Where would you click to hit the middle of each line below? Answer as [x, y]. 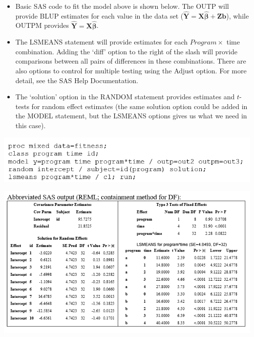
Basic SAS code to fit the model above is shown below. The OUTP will [122, 6]
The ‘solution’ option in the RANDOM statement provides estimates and [125, 97]
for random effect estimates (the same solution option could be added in [139, 106]
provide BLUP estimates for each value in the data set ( [99, 15]
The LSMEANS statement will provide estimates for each [102, 42]
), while [238, 15]
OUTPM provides [42, 25]
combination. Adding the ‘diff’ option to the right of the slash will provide [126, 51]
